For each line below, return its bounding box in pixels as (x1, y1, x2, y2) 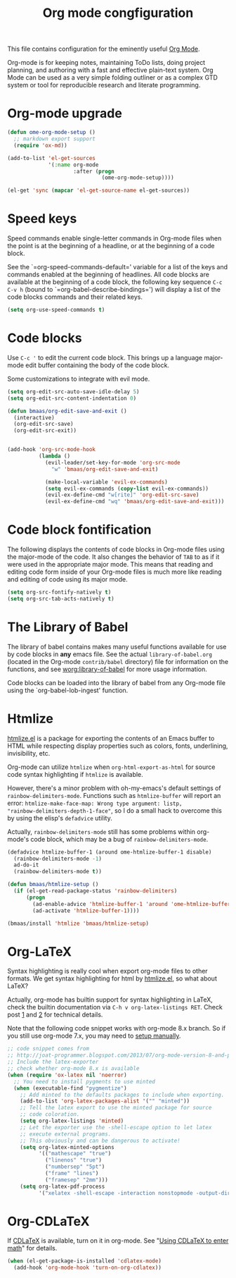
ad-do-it (13, 861, 39, 868)
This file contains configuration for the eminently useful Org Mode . (7, 44, 200, 54)
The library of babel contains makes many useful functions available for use (7, 642, 227, 651)
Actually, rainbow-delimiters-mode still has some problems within (7, 827, 195, 836)
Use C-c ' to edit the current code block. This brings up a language (7, 353, 203, 362)
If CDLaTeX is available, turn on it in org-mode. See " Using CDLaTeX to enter (7, 1236, 229, 1245)
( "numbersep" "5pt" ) (44, 1163, 105, 1171)
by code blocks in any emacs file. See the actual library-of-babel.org (7, 650, 213, 658)
